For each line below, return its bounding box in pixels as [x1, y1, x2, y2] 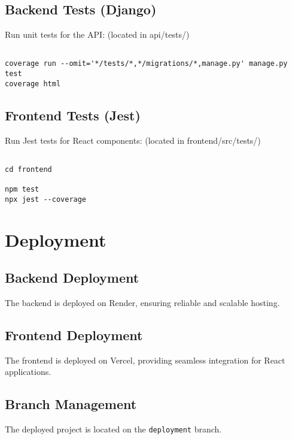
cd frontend [5, 165, 52, 174]
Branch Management [5, 395, 137, 413]
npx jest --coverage [5, 195, 87, 204]
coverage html [5, 79, 61, 88]
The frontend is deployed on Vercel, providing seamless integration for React [5, 353, 285, 366]
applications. [5, 365, 51, 378]
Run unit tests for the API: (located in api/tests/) [5, 28, 190, 41]
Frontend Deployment [5, 326, 143, 344]
